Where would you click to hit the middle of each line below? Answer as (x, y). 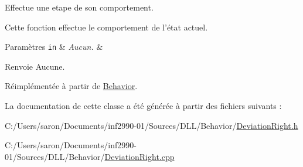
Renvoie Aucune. (35, 66)
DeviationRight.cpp (139, 156)
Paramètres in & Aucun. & (54, 47)
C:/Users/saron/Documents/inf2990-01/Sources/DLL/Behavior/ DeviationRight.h (151, 125)
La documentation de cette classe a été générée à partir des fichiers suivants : (143, 106)
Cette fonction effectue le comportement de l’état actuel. (106, 27)
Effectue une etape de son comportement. (79, 7)
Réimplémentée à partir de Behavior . (71, 86)
